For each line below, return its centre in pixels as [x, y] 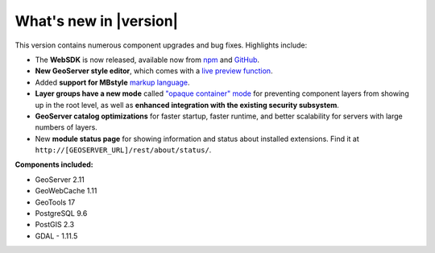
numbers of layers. [66, 127]
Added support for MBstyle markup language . [112, 82]
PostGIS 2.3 [55, 225]
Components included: [54, 164]
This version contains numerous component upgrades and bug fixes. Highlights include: [161, 45]
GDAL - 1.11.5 [56, 236]
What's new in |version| [97, 21]
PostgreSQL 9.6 [61, 214]
